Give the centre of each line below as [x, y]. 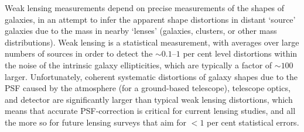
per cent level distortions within [240, 53]
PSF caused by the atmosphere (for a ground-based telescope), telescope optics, [148, 88]
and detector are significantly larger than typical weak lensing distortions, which [149, 99]
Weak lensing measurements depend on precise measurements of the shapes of [145, 8]
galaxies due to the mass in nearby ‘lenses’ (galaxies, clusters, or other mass [141, 31]
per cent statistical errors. [253, 122]
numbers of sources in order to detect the [79, 53]
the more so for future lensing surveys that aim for [96, 122]
